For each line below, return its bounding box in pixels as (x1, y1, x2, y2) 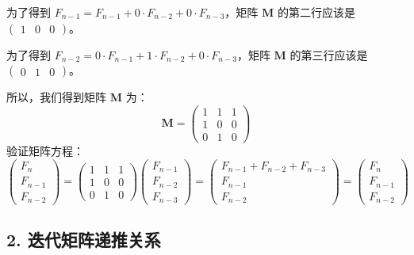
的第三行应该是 (289, 46, 368, 63)
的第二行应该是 (277, 4, 355, 20)
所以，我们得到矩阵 (6, 89, 106, 105)
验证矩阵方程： (6, 142, 84, 158)
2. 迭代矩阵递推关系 (6, 227, 161, 252)
